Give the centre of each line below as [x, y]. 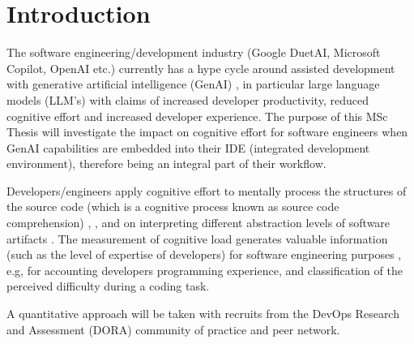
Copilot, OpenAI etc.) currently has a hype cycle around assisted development [201, 68]
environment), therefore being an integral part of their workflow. [166, 163]
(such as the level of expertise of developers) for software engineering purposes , [204, 254]
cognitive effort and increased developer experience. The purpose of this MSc [197, 116]
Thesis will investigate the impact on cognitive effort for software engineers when [207, 132]
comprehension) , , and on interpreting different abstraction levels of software [198, 223]
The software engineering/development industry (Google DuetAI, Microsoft [194, 52]
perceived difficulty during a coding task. [108, 286]
